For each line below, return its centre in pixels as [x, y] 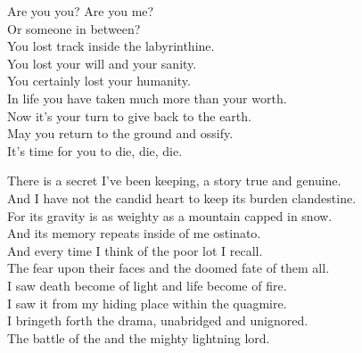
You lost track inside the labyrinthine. [111, 46]
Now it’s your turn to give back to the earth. [129, 115]
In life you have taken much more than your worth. [147, 98]
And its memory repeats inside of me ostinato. [134, 233]
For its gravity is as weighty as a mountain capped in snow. [170, 215]
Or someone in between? [74, 28]
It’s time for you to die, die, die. [95, 150]
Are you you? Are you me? [81, 11]
